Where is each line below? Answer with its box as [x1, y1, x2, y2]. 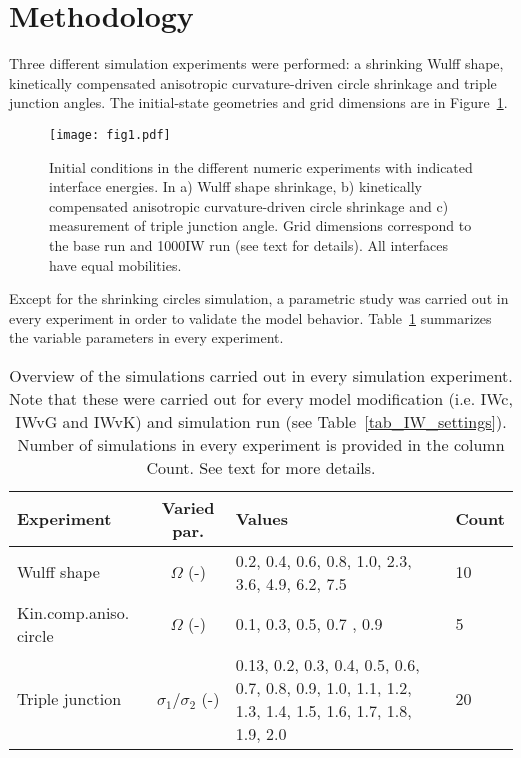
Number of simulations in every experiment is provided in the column [17, 432, 505, 456]
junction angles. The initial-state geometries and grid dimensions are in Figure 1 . [9, 92, 508, 113]
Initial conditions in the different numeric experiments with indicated [49, 156, 473, 177]
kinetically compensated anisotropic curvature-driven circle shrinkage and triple [9, 72, 497, 93]
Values [235, 507, 289, 531]
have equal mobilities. [49, 254, 182, 275]
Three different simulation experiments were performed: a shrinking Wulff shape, [9, 53, 504, 74]
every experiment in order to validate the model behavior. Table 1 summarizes [9, 307, 492, 328]
